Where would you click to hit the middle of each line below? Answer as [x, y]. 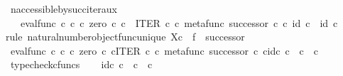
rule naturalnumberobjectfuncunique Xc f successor [125, 37]
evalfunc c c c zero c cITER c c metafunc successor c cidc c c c [164, 50]
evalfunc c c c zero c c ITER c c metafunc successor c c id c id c [179, 22]
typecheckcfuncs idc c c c [81, 64]
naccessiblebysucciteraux [64, 9]
